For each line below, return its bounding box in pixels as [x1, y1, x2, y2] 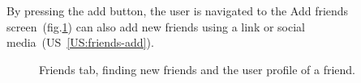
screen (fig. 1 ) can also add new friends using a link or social [6, 18, 306, 35]
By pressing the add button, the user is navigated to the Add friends [6, 2, 349, 19]
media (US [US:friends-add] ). [6, 34, 154, 51]
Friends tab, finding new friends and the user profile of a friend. [39, 60, 355, 77]
